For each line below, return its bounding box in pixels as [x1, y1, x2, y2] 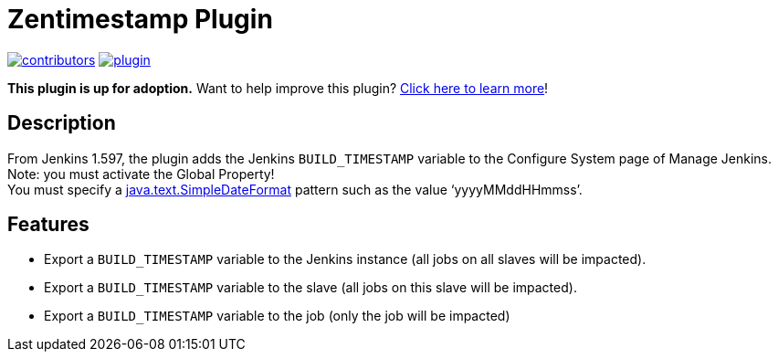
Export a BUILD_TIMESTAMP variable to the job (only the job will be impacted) [44, 308, 510, 324]
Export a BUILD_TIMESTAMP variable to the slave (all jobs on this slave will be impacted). [44, 280, 577, 296]
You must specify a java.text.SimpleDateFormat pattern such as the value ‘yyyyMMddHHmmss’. [7, 181, 583, 197]
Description [7, 111, 116, 135]
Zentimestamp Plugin [7, 4, 273, 35]
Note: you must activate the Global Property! [7, 165, 275, 182]
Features [7, 213, 89, 237]
